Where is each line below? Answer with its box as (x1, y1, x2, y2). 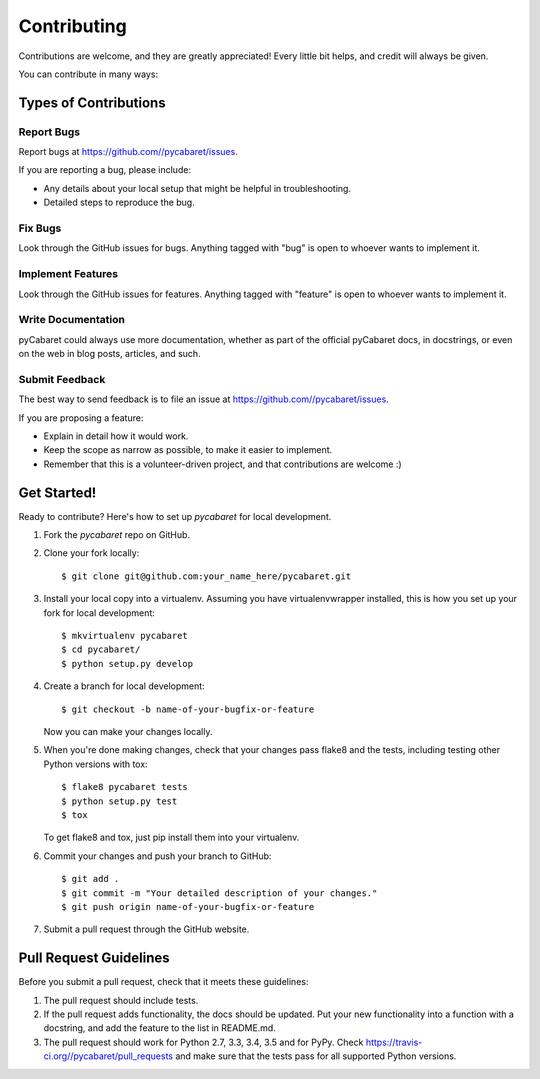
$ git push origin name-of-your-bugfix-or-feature (61, 901, 315, 912)
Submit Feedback (18, 372, 106, 386)
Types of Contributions (18, 94, 166, 111)
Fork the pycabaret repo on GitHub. (43, 529, 190, 541)
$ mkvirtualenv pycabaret (61, 630, 189, 642)
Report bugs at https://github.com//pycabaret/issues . (18, 146, 239, 158)
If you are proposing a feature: (18, 411, 144, 424)
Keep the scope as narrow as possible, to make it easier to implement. (43, 444, 333, 456)
